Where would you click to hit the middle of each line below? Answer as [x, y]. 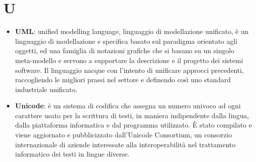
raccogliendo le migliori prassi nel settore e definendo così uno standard [123, 80]
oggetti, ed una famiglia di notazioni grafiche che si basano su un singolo [125, 50]
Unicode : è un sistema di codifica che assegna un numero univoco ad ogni [128, 106]
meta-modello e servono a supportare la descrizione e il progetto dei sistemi [129, 60]
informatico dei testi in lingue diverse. [72, 154]
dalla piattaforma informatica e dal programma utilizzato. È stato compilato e [133, 125]
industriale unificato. [46, 89]
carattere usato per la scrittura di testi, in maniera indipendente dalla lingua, [132, 115]
